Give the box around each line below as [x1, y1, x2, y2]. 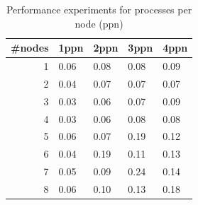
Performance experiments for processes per [6, 2, 192, 16]
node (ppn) [75, 16, 123, 30]
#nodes [11, 40, 49, 55]
